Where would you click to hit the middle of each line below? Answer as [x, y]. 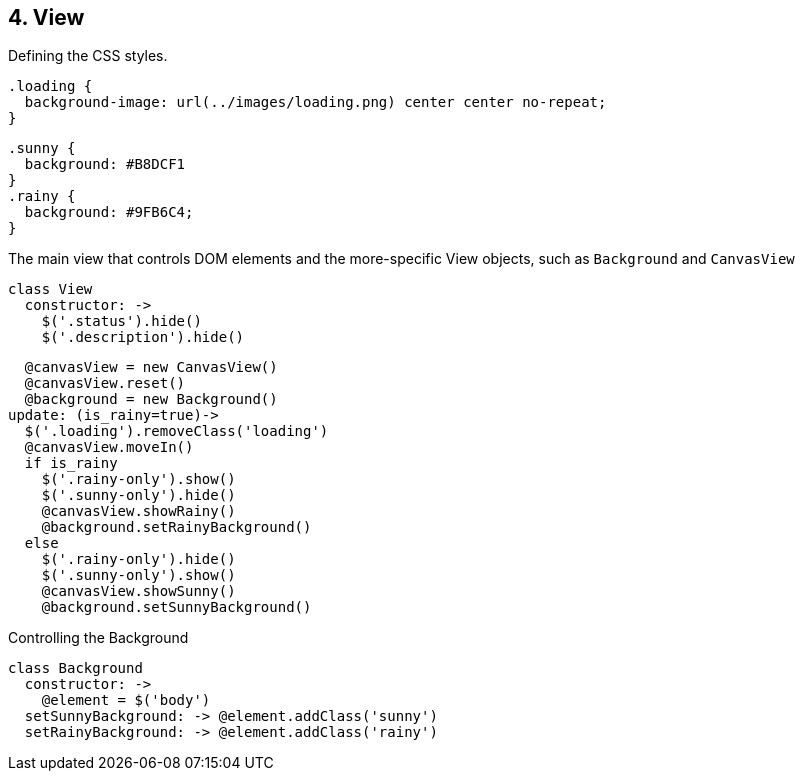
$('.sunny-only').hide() [138, 495]
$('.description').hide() [143, 337]
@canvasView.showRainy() [138, 511]
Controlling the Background [98, 638]
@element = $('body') [126, 700]
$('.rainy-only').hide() [138, 559]
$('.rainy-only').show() [138, 479]
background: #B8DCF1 [105, 164]
